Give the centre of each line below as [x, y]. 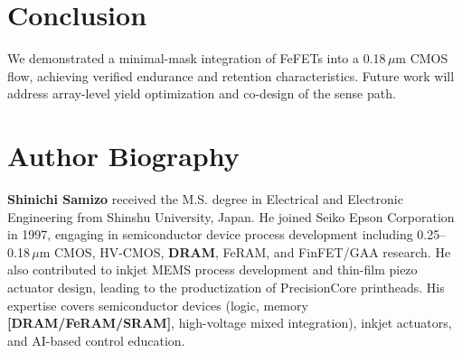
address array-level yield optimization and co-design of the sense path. [202, 93]
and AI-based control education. [96, 340]
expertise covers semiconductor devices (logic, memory [158, 305]
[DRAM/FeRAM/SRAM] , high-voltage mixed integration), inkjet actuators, [230, 323]
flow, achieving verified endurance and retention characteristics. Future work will [231, 75]
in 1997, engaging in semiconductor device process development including [210, 234]
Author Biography [123, 156]
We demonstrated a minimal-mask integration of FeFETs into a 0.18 [197, 58]
